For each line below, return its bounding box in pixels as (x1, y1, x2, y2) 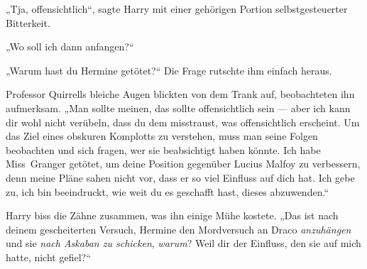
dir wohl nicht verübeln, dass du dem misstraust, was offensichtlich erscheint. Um (6, 114, 360, 129)
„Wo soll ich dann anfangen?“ (6, 39, 134, 54)
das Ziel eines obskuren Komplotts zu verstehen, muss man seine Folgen (6, 128, 318, 143)
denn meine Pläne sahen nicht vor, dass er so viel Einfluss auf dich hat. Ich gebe (6, 170, 355, 185)
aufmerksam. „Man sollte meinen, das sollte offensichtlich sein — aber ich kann (6, 100, 351, 115)
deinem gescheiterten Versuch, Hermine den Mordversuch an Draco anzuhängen (6, 221, 351, 236)
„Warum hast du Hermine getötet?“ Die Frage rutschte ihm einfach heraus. (6, 62, 332, 77)
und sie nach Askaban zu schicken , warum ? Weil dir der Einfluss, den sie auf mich (6, 236, 361, 251)
